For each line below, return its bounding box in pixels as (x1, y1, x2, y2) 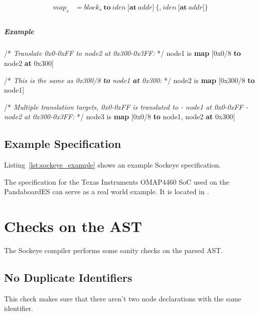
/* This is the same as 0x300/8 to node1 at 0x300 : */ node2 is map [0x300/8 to (4, 74, 255, 85)
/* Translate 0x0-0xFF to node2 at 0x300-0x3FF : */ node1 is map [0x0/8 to (4, 48, 241, 58)
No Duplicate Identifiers (4, 270, 133, 285)
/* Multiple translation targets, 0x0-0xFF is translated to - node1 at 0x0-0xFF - (4, 101, 248, 112)
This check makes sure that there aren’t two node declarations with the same (4, 293, 241, 303)
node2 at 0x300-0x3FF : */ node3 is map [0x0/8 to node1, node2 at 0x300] (4, 111, 235, 122)
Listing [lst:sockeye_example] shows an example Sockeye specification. (4, 160, 221, 170)
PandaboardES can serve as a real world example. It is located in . (4, 186, 209, 197)
